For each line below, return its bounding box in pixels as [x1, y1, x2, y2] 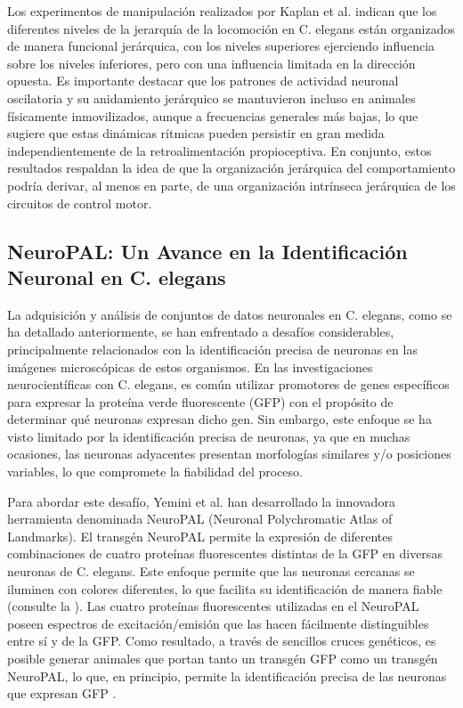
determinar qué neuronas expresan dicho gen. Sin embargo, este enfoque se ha [7, 410, 432, 428]
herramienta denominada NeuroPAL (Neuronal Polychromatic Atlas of [7, 509, 393, 528]
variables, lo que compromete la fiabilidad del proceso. [7, 462, 303, 481]
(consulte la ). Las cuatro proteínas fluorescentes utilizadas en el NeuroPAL [7, 597, 419, 615]
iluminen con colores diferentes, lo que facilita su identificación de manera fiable [7, 579, 443, 598]
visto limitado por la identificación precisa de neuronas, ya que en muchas [7, 427, 410, 445]
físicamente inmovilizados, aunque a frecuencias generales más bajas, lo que [7, 106, 418, 125]
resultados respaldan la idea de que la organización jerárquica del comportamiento [7, 159, 456, 177]
